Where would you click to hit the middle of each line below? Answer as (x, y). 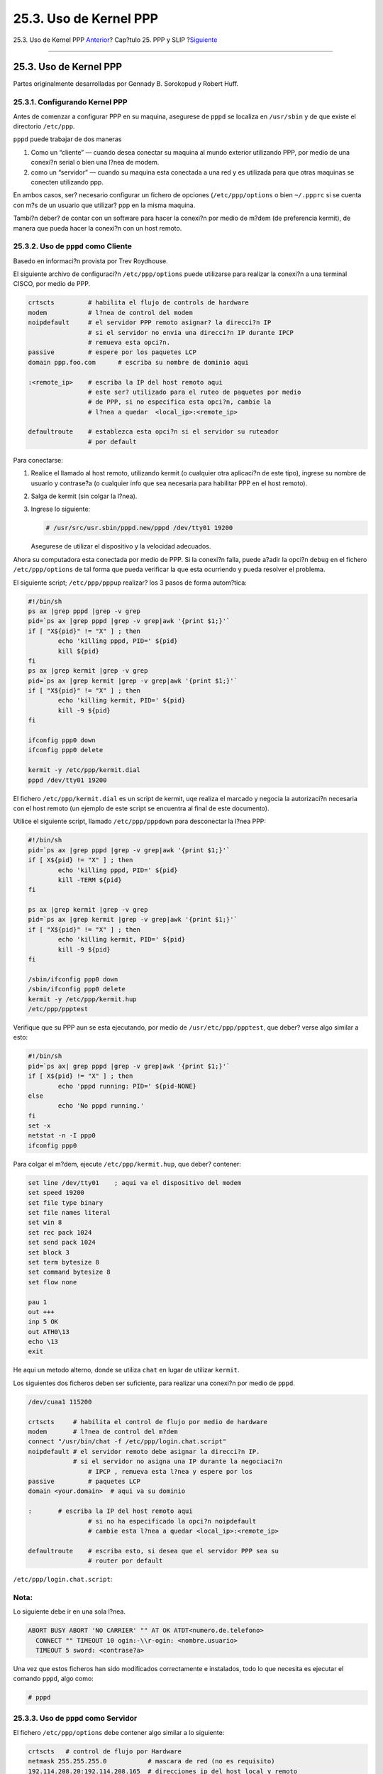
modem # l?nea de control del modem (110, 313)
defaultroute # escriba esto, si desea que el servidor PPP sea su (154, 1551)
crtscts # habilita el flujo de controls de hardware (138, 303)
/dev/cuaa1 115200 (60, 1402)
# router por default (125, 1561)
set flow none (52, 1282)
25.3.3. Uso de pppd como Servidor (75, 1718)
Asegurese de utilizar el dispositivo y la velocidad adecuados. (121, 546)
